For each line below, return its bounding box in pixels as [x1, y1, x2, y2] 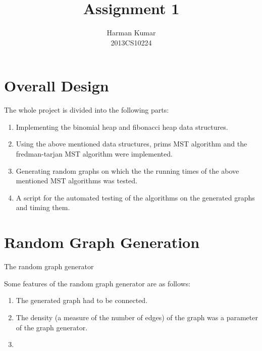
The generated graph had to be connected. [16, 295, 148, 306]
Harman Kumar [107, 27, 156, 38]
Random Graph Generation [4, 232, 200, 253]
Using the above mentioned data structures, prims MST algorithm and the [16, 138, 247, 149]
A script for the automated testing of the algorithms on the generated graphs [16, 192, 255, 203]
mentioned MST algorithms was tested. [16, 175, 137, 186]
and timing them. [16, 202, 70, 213]
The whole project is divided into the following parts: [4, 105, 169, 115]
